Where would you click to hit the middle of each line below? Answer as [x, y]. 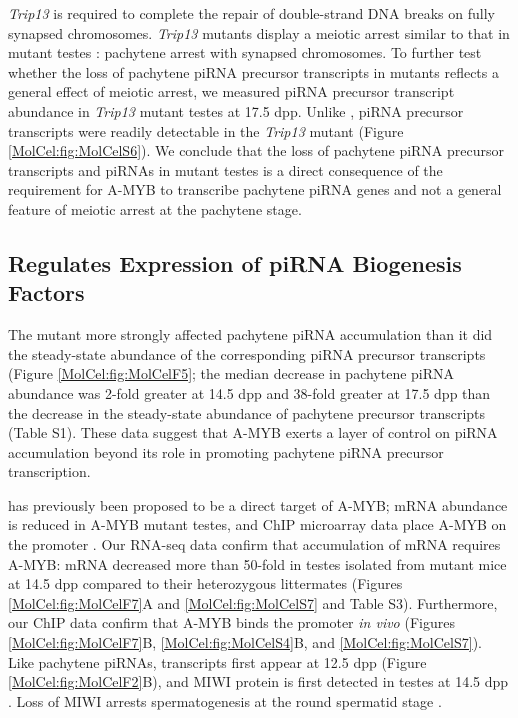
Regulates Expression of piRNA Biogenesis [235, 262]
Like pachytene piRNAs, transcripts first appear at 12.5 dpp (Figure [217, 661]
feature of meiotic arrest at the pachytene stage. [155, 208]
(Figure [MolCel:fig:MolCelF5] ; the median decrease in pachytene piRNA [231, 373]
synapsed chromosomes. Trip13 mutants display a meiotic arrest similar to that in [259, 32]
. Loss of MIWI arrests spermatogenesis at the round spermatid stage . [225, 700]
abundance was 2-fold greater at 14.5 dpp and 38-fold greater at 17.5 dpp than [249, 392]
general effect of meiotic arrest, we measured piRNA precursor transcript [231, 91]
